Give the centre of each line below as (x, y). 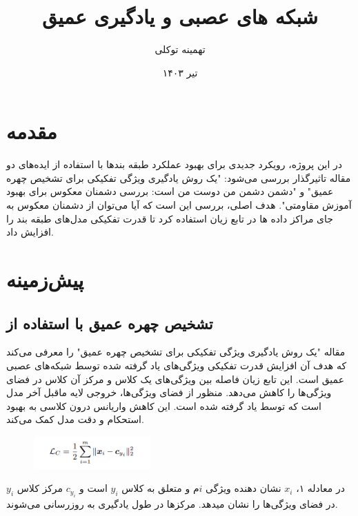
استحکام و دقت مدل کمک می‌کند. (75, 419)
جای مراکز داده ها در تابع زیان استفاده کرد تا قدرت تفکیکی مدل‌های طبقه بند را (170, 218)
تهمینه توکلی (180, 49)
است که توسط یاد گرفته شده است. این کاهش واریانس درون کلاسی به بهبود (164, 405)
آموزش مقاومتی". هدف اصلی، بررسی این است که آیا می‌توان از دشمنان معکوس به (179, 205)
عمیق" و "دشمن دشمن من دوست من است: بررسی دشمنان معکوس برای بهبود (170, 191)
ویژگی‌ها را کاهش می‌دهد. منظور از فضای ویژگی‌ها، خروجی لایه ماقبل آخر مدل (169, 392)
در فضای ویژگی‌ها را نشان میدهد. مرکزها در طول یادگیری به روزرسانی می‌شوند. (172, 503)
